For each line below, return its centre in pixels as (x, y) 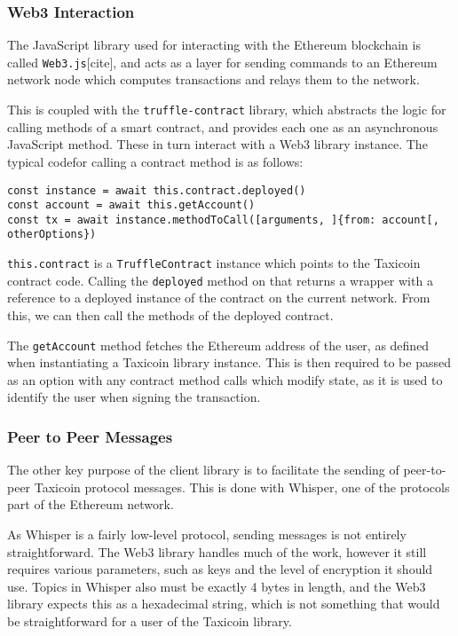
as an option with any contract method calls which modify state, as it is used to (225, 379)
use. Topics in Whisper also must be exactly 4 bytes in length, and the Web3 (217, 586)
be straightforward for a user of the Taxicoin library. (150, 621)
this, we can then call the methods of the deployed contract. (170, 315)
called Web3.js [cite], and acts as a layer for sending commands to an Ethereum (222, 62)
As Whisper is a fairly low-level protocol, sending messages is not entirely (207, 534)
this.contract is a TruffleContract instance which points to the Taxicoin (214, 263)
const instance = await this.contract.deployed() (157, 190)
